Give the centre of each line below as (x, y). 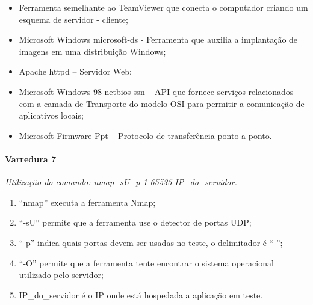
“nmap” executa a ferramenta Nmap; (87, 202)
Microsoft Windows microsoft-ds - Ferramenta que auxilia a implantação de (158, 39)
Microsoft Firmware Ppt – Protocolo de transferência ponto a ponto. (145, 135)
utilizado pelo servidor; (61, 275)
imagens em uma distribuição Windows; (92, 51)
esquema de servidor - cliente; (73, 19)
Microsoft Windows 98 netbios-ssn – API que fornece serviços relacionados (156, 91)
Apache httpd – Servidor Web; (75, 71)
